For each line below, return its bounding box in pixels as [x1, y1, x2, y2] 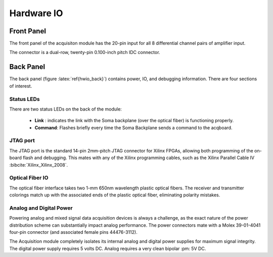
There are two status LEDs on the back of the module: [9, 106, 122, 112]
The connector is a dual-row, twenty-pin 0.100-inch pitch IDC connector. [9, 49, 160, 56]
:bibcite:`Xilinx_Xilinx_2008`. [9, 162, 68, 168]
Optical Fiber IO [9, 174, 49, 181]
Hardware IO [9, 8, 63, 19]
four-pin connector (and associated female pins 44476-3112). [9, 229, 138, 235]
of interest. [9, 83, 32, 89]
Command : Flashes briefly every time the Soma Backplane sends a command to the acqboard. [34, 124, 233, 131]
